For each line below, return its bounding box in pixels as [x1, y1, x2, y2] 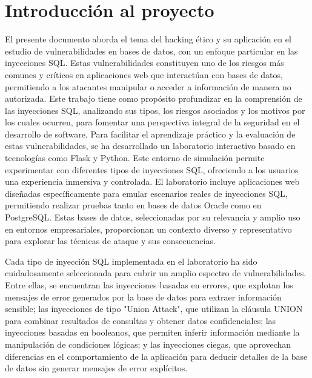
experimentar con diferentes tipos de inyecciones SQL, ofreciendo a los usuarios [5, 163, 299, 176]
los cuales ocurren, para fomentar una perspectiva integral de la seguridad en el [5, 116, 300, 128]
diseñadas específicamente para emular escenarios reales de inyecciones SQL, [5, 187, 288, 199]
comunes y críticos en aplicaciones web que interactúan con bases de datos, [5, 68, 283, 81]
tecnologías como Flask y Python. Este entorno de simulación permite [5, 151, 265, 164]
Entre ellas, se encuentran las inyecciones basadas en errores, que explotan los [5, 279, 293, 291]
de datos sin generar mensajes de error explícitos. [5, 362, 188, 374]
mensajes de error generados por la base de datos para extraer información [5, 290, 282, 303]
